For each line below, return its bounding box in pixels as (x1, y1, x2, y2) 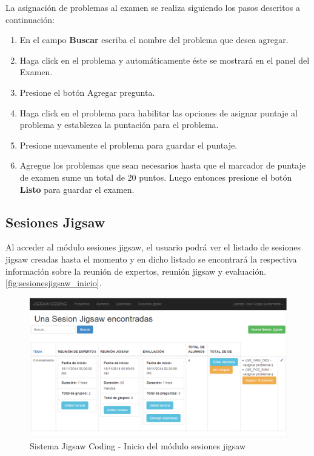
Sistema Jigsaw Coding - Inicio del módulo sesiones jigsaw (30, 439, 246, 452)
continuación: (5, 13, 55, 25)
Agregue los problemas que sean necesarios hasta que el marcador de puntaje (19, 159, 306, 172)
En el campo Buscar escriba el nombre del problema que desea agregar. (19, 33, 289, 46)
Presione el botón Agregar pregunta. (19, 85, 155, 98)
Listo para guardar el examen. (19, 183, 135, 195)
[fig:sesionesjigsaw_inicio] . (5, 277, 102, 289)
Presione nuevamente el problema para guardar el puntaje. (19, 138, 238, 151)
